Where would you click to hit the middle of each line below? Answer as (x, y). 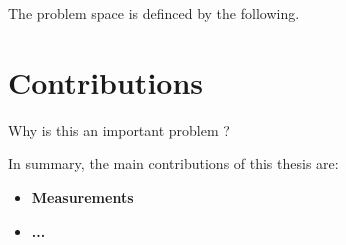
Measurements (82, 196)
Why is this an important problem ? (119, 129)
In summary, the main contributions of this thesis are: (173, 163)
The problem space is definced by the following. (154, 13)
